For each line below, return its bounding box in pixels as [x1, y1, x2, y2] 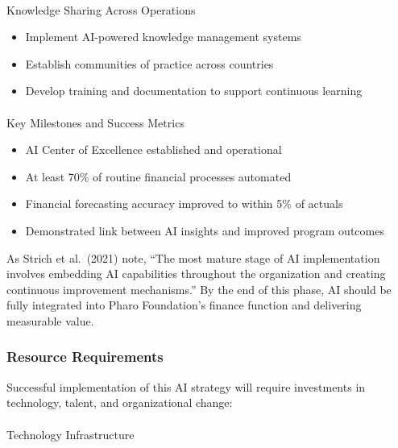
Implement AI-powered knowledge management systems [25, 28, 301, 45]
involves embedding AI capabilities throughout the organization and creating [6, 265, 386, 282]
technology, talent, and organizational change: [6, 394, 233, 411]
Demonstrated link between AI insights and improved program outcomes [25, 222, 384, 239]
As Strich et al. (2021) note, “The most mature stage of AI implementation [6, 249, 380, 266]
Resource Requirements [6, 346, 164, 367]
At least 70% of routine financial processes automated [25, 168, 292, 185]
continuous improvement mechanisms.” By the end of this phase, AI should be [6, 280, 392, 297]
